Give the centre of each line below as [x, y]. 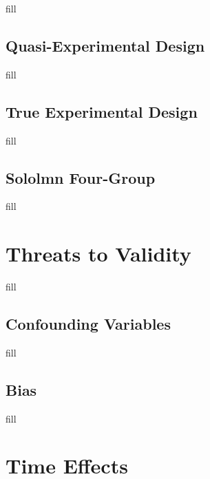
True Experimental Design [102, 111]
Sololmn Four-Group [81, 177]
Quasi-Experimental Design [105, 45]
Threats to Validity [98, 254]
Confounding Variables [88, 324]
